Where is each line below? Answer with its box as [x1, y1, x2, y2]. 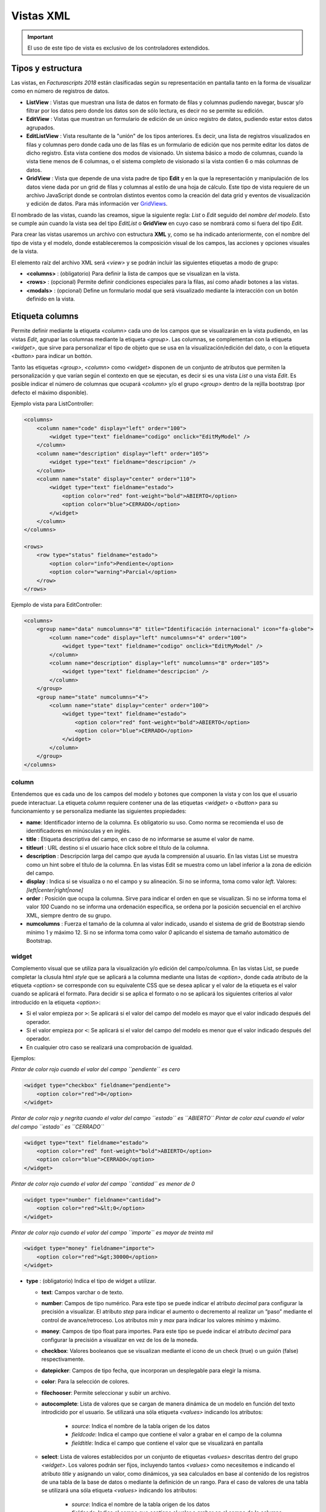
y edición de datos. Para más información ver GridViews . [26, 200, 168, 207]
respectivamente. [41, 1355, 85, 1363]
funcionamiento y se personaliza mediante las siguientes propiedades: [11, 807, 187, 815]
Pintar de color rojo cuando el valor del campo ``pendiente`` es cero [11, 1066, 181, 1073]
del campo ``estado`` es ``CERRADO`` [11, 1123, 104, 1130]
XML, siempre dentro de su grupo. [26, 911, 112, 919]
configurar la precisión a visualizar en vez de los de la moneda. [41, 1336, 199, 1343]
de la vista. [11, 248, 39, 255]
